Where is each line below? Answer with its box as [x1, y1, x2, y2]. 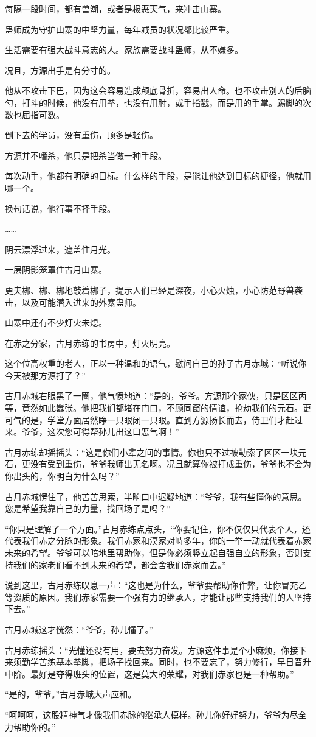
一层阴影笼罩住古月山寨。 [5, 263, 107, 276]
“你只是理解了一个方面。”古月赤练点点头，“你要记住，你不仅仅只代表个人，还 [5, 522, 311, 535]
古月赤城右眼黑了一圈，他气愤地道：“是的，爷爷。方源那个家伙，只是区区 [5, 389, 298, 402]
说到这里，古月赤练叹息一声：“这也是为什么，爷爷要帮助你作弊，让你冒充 [5, 579, 298, 591]
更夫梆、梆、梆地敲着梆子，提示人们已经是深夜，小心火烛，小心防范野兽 [5, 283, 294, 296]
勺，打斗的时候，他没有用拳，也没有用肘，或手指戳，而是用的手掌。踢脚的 [5, 96, 303, 108]
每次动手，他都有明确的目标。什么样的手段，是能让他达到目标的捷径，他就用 [5, 169, 311, 182]
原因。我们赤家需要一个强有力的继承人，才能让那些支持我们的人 [38, 590, 294, 603]
